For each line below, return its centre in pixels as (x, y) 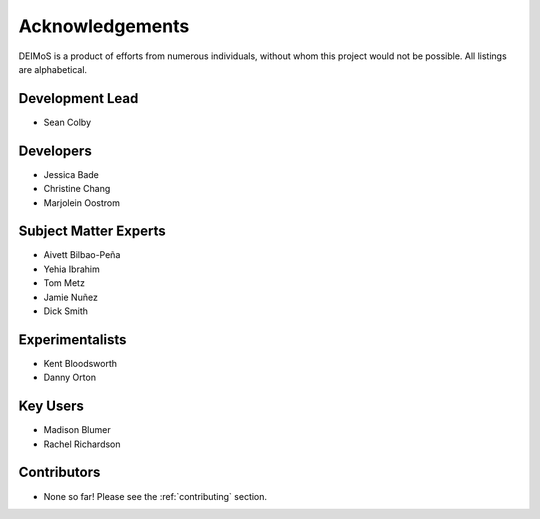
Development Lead (78, 98)
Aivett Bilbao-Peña (82, 255)
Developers (55, 150)
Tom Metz (64, 283)
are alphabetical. (53, 69)
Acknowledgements (104, 26)
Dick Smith (66, 311)
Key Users (51, 406)
